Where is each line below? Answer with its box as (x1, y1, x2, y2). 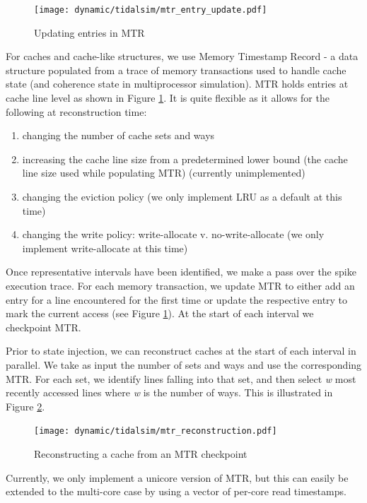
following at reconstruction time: (6, 104, 147, 119)
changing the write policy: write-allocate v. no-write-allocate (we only (22, 227, 325, 242)
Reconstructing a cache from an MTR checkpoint (34, 446, 247, 461)
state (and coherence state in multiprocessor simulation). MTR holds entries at (6, 76, 349, 91)
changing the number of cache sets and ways (22, 128, 215, 143)
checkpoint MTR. (6, 319, 81, 334)
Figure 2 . (6, 398, 45, 413)
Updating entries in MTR (34, 25, 145, 40)
